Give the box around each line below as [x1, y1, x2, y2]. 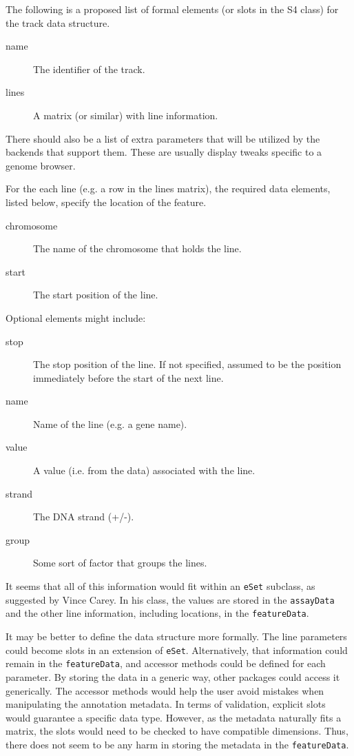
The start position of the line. [33, 287, 158, 302]
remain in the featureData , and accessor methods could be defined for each [6, 656, 326, 671]
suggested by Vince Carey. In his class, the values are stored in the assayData [6, 592, 335, 606]
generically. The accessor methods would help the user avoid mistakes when [6, 683, 324, 697]
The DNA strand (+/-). [33, 509, 134, 524]
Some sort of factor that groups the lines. [33, 555, 207, 570]
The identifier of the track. [33, 61, 145, 76]
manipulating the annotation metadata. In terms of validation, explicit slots [6, 697, 326, 711]
